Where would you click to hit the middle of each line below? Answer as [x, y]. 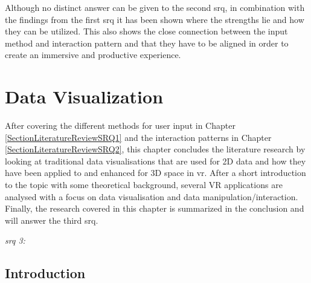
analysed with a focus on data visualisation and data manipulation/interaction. [152, 196]
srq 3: [15, 240]
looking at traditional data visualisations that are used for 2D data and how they [155, 161]
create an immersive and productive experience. [93, 55]
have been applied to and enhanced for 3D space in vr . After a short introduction [155, 173]
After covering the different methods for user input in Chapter [120, 125]
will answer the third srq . [52, 220]
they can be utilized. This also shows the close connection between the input [146, 31]
